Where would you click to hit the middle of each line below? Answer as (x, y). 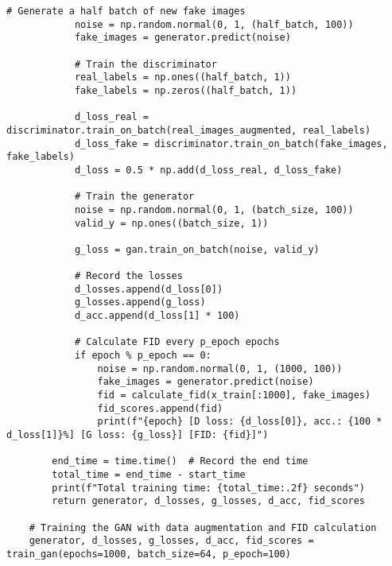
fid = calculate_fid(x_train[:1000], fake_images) (234, 395)
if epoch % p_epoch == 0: (143, 356)
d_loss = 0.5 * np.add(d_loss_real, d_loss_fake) (208, 170)
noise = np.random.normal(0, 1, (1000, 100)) (220, 368)
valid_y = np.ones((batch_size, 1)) (171, 223)
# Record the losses (128, 276)
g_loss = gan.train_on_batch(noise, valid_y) (197, 249)
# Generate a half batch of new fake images (126, 11)
